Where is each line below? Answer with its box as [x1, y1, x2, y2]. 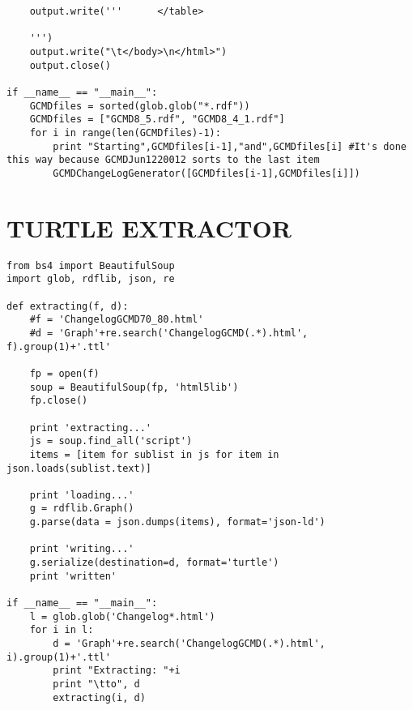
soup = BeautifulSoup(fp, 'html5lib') [29, 381, 239, 393]
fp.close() [29, 395, 88, 407]
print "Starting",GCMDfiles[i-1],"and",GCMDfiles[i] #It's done [53, 140, 407, 152]
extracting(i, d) [53, 691, 146, 704]
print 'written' [29, 570, 117, 582]
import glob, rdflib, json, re [6, 273, 175, 285]
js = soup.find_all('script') [29, 435, 193, 447]
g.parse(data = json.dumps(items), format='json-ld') [29, 516, 326, 528]
